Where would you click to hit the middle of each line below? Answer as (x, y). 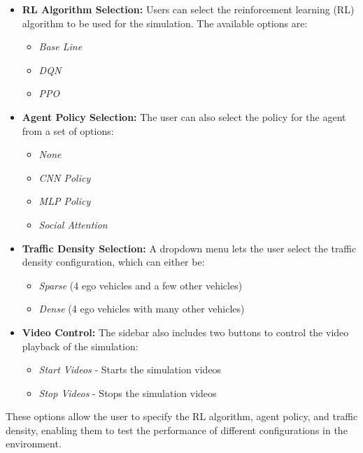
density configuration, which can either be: (113, 262)
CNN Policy (65, 177)
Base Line (60, 46)
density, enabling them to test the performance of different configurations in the (177, 430)
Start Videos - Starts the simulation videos (130, 369)
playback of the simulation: (80, 346)
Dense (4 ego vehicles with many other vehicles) (142, 309)
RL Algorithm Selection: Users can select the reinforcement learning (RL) (188, 9)
